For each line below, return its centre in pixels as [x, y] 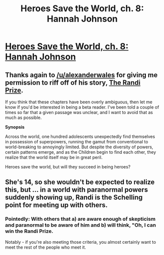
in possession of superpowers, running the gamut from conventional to [77, 142]
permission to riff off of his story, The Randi [73, 82]
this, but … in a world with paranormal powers [77, 190]
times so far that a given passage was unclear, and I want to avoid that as [79, 112]
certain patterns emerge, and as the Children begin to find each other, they [81, 152]
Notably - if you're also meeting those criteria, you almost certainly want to [81, 242]
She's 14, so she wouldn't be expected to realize [80, 182]
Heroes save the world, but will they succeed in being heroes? [68, 167]
